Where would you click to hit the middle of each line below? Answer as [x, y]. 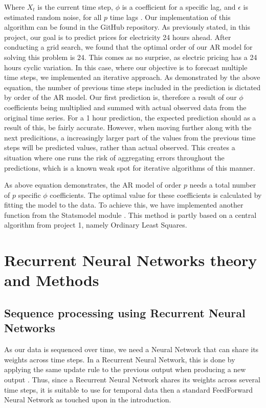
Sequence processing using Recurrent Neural [125, 313]
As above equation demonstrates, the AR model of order [93, 185]
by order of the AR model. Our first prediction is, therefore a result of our [120, 97]
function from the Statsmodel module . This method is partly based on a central [130, 215]
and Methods [52, 280]
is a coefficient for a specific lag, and [179, 7]
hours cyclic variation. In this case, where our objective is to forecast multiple [126, 67]
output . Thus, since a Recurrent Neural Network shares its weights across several [132, 379]
